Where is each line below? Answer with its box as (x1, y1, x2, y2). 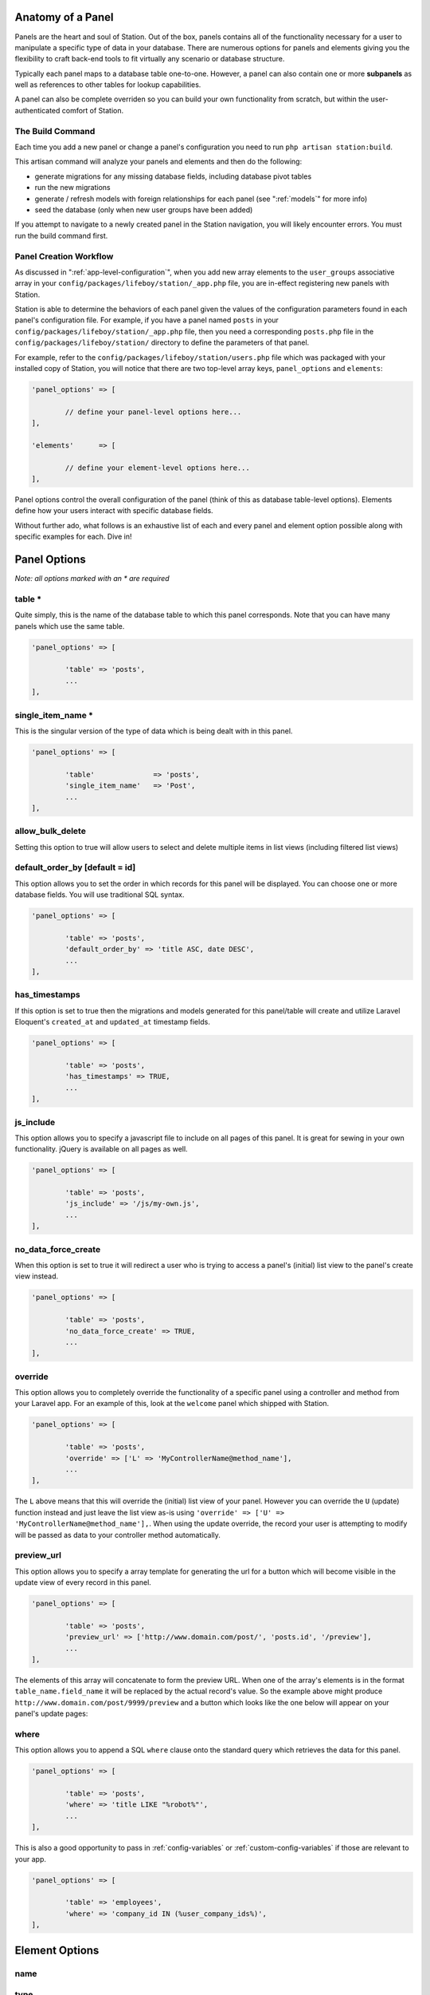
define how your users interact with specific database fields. (14, 506, 214, 516)
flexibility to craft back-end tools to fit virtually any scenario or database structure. (14, 54, 285, 64)
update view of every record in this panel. (14, 1578, 151, 1587)
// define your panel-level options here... (64, 407, 242, 417)
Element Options (14, 1943, 100, 1957)
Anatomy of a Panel (14, 10, 114, 24)
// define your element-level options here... (64, 463, 250, 472)
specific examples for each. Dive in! (14, 531, 132, 542)
